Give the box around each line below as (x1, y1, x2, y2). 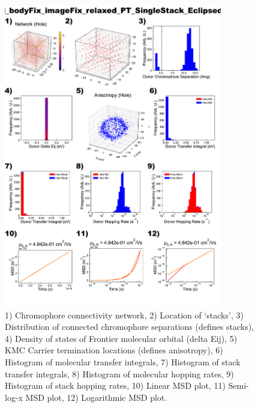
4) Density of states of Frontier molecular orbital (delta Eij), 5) (5, 332, 238, 344)
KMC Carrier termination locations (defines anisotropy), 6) (5, 344, 223, 356)
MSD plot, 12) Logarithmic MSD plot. (25, 391, 167, 403)
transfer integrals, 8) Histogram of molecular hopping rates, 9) (5, 367, 234, 380)
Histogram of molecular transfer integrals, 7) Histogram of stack (5, 356, 241, 368)
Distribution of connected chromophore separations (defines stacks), (5, 320, 254, 333)
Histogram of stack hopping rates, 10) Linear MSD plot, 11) (5, 379, 226, 392)
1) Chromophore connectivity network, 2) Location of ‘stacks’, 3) (5, 308, 244, 321)
